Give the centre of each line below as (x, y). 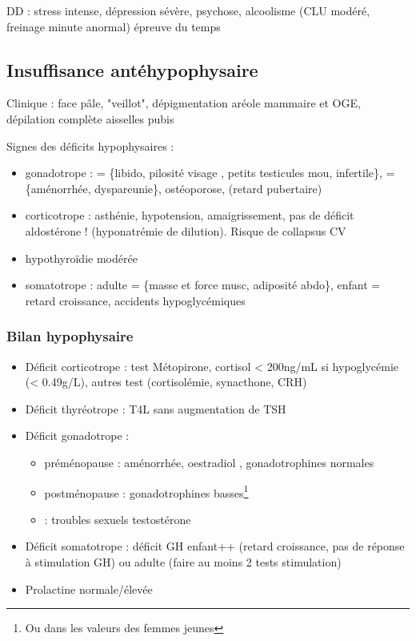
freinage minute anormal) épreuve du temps (114, 26)
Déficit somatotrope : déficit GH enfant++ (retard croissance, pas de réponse (215, 546)
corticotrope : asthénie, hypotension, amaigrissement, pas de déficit (190, 215)
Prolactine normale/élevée (89, 589)
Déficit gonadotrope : (77, 435)
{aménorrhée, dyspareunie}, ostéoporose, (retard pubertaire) (174, 188)
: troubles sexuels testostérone (118, 519)
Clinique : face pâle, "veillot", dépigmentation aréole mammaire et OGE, (184, 103)
